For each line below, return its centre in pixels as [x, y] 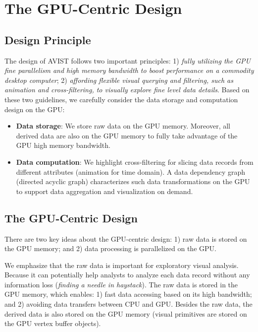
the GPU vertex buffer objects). [53, 323]
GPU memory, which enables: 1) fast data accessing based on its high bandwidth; [128, 294]
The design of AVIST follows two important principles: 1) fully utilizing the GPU [128, 60]
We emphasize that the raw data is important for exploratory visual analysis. [122, 265]
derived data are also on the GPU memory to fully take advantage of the [127, 135]
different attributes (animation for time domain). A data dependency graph [131, 171]
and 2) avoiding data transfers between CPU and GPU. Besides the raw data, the [129, 304]
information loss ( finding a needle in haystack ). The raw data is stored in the [121, 284]
